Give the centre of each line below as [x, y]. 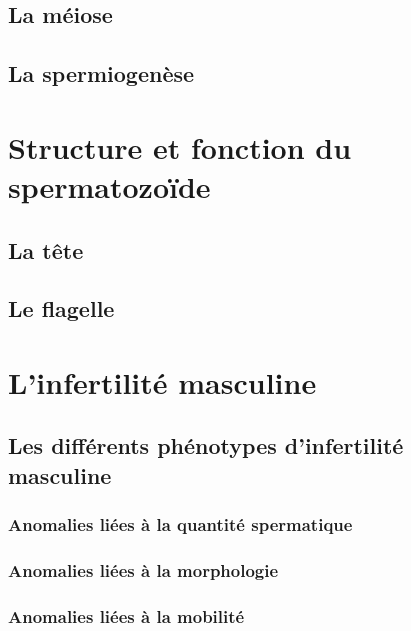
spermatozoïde [109, 185]
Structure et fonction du [180, 146]
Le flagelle [61, 308]
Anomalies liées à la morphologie [143, 570]
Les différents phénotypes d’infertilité [206, 445]
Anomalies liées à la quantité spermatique [180, 524]
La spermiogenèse [101, 73]
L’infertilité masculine [162, 381]
